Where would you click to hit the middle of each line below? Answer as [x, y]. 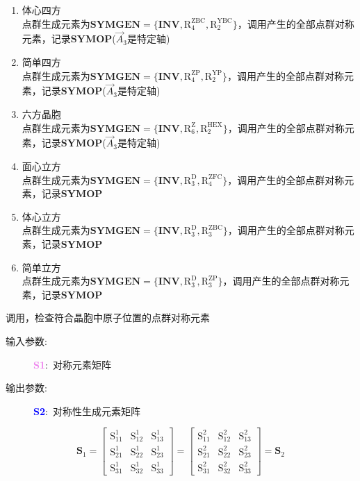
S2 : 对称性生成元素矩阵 [87, 411]
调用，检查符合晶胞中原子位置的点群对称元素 [108, 318]
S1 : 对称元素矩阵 [72, 364]
